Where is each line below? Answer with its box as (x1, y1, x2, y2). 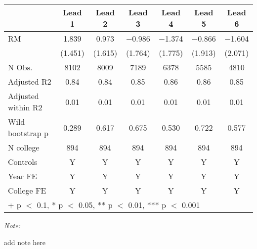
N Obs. (8, 61, 33, 73)
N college (8, 142, 40, 153)
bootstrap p (8, 127, 48, 139)
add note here (4, 237, 46, 247)
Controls (8, 156, 38, 167)
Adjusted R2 (8, 76, 51, 87)
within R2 (8, 101, 43, 113)
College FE (8, 185, 46, 196)
